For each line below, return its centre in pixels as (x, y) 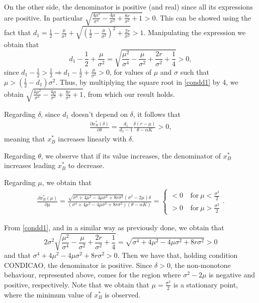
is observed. (123, 294)
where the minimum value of (48, 294)
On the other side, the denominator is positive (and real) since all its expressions (128, 7)
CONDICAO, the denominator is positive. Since (78, 265)
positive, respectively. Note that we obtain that (77, 284)
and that (17, 255)
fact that (18, 32)
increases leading (30, 165)
